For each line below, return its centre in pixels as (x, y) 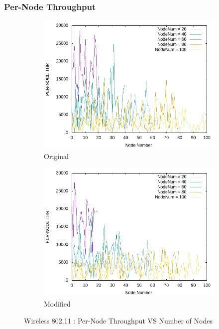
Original (56, 156)
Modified (57, 304)
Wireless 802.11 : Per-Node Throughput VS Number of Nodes (118, 320)
